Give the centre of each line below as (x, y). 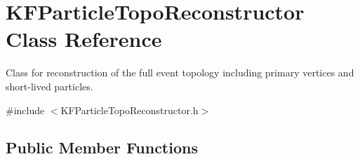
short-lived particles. (49, 86)
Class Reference (84, 39)
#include (25, 110)
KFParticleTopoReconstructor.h (129, 110)
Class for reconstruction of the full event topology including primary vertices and (180, 72)
